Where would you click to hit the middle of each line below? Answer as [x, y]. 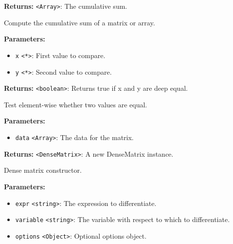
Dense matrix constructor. [43, 170]
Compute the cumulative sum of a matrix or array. [80, 22]
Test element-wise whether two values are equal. [76, 104]
